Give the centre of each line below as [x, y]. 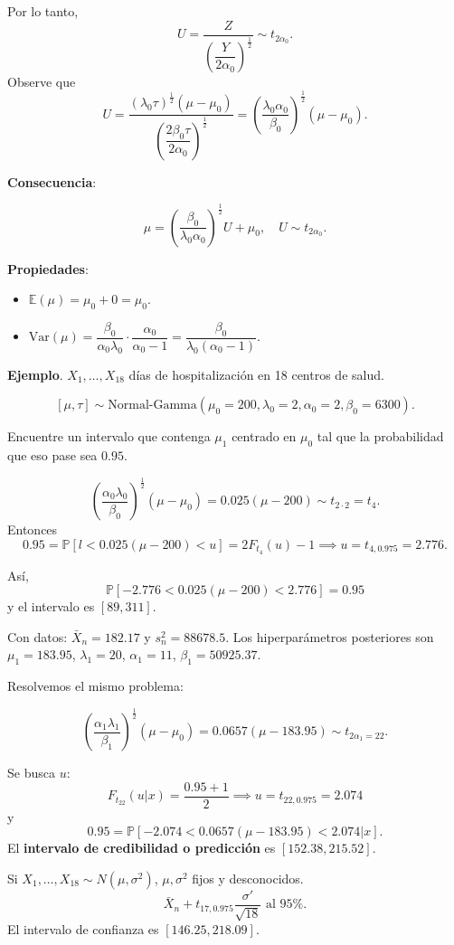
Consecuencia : [52, 181]
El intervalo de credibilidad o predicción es [142, 848]
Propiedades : [48, 268]
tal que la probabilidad [380, 436]
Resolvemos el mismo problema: [95, 686]
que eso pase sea [52, 455]
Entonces [33, 529]
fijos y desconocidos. [248, 878]
